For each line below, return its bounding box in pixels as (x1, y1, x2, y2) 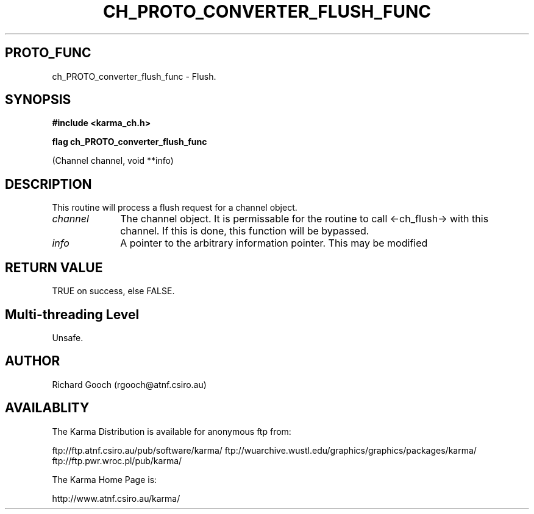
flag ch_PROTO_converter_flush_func (52, 136, 207, 147)
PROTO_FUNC (5, 45, 91, 61)
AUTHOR (5, 353, 60, 369)
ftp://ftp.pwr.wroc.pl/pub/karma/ (52, 455, 182, 466)
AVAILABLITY (5, 400, 90, 416)
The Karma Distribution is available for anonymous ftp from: (52, 426, 291, 437)
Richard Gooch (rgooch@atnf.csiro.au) (52, 379, 207, 390)
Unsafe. (52, 332, 84, 343)
